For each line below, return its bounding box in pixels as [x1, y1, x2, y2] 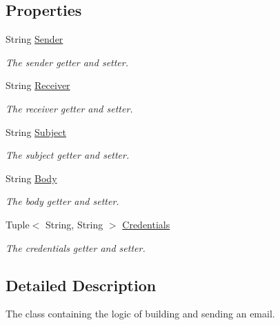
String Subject [6, 124, 66, 139]
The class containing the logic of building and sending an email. [6, 306, 275, 321]
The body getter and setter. [6, 194, 119, 208]
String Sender [6, 32, 63, 46]
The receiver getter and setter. [6, 101, 133, 115]
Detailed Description [6, 274, 157, 295]
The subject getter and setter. [6, 148, 130, 162]
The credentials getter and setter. [6, 240, 146, 255]
